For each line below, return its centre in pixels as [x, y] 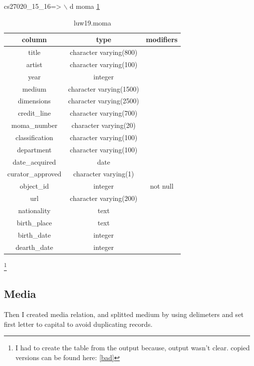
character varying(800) [104, 52]
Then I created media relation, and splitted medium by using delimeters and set [124, 314]
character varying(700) [104, 113]
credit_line [34, 113]
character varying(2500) [104, 101]
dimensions [34, 101]
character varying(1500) [104, 88]
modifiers [162, 39]
